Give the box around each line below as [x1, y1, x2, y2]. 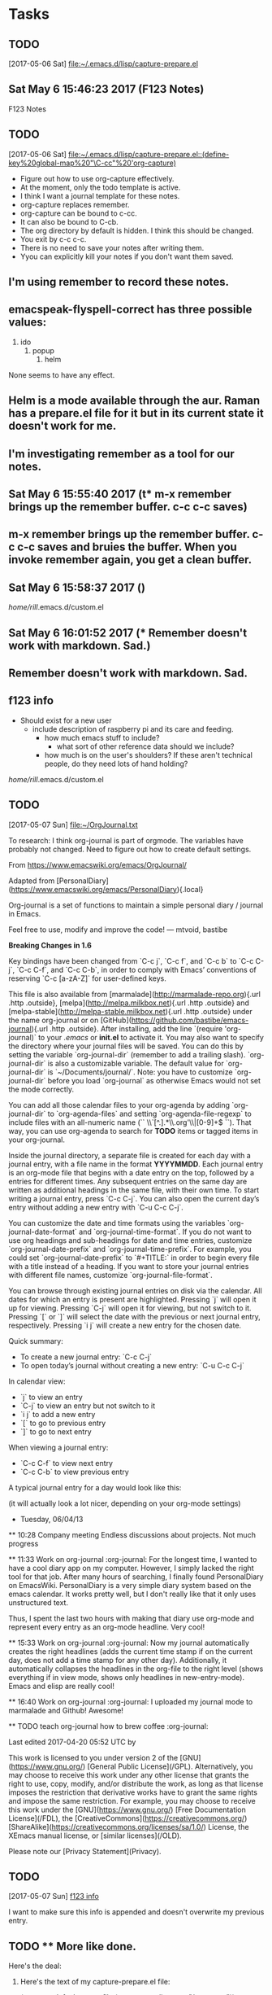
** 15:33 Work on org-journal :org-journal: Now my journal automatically [8, 1638, 250, 1647]
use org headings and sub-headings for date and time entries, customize [8, 1235, 253, 1245]
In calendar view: [8, 1376, 67, 1386]
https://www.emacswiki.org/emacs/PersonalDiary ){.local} [11, 884, 204, 894]
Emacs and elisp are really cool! [8, 1681, 115, 1691]
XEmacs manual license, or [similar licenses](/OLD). [8, 1831, 182, 1840]
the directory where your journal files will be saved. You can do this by [8, 1041, 244, 1051]
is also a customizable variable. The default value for [47, 1058, 225, 1068]
